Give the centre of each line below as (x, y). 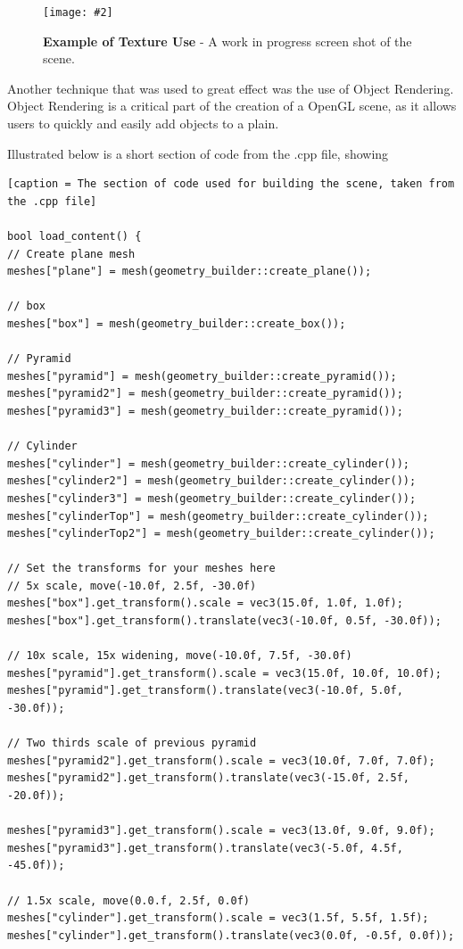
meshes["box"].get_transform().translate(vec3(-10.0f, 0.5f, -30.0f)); (224, 621)
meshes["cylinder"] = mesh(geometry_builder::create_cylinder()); (209, 463)
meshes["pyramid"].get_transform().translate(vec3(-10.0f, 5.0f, (205, 691)
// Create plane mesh (71, 254)
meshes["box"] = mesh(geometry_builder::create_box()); (177, 323)
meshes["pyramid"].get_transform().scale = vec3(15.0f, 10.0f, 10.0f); (224, 673)
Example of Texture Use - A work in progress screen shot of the (227, 41)
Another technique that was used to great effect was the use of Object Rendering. (231, 88)
